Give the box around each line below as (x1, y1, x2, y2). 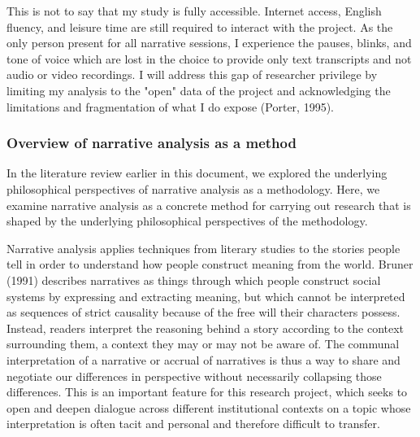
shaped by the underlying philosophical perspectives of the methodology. (6, 212, 368, 229)
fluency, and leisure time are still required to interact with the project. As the (6, 18, 393, 35)
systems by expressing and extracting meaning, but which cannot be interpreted (6, 287, 405, 304)
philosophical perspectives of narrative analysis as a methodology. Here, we (6, 180, 380, 197)
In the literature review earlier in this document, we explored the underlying (6, 164, 388, 181)
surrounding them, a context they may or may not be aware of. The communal (6, 335, 400, 352)
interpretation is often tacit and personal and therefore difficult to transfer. (6, 415, 380, 432)
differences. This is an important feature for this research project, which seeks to (6, 383, 408, 400)
